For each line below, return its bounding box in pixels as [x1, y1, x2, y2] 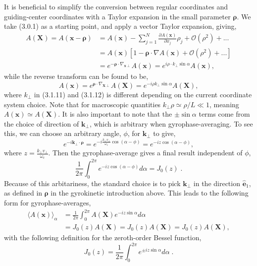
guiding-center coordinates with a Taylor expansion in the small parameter [4, 11, 231, 21]
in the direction [193, 178, 240, 188]
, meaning [209, 99, 239, 109]
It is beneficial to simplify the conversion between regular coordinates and [4, 1, 228, 11]
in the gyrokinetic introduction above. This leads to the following [51, 188, 249, 198]
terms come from [199, 109, 250, 119]
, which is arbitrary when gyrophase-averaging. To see [89, 118, 253, 129]
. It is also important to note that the [58, 109, 172, 119]
